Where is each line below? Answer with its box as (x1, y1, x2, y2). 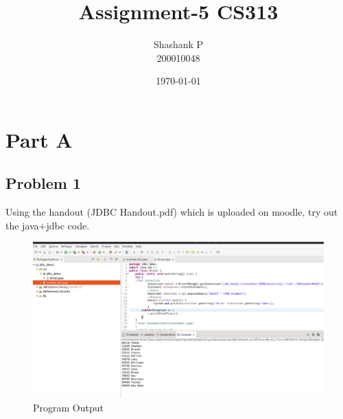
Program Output (33, 400, 104, 414)
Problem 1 (5, 172, 81, 194)
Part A (5, 125, 73, 153)
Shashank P (153, 37, 204, 52)
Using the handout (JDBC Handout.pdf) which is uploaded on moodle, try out (5, 205, 338, 219)
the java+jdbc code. (5, 218, 90, 232)
